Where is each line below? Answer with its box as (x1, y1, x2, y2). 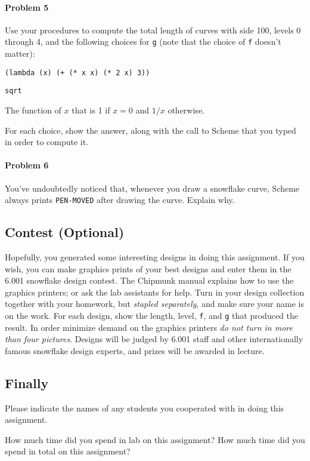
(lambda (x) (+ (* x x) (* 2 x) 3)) (5, 68, 150, 77)
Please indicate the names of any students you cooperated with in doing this (5, 401, 284, 414)
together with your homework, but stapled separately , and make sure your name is (5, 297, 304, 310)
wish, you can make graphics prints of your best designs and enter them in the (5, 262, 292, 275)
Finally (5, 373, 49, 392)
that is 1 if (72, 103, 110, 116)
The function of (5, 103, 61, 116)
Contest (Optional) (5, 223, 125, 241)
